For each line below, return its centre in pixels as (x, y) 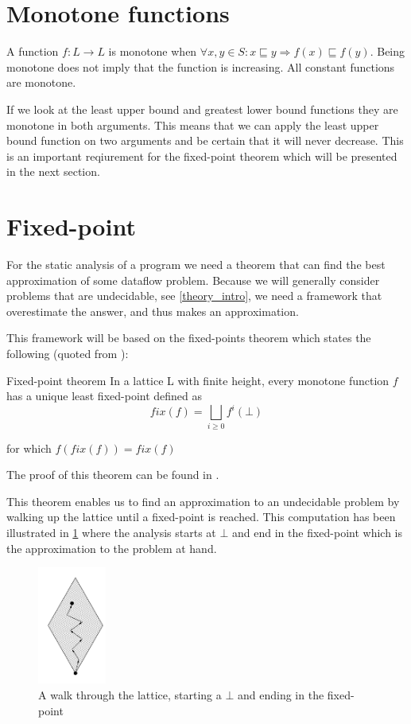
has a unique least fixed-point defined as (105, 396)
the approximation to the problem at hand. (112, 548)
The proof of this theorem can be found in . (113, 475)
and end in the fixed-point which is (318, 532)
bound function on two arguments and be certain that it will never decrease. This (205, 140)
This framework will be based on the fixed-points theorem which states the (189, 338)
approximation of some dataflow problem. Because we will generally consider (193, 280)
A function (33, 51)
